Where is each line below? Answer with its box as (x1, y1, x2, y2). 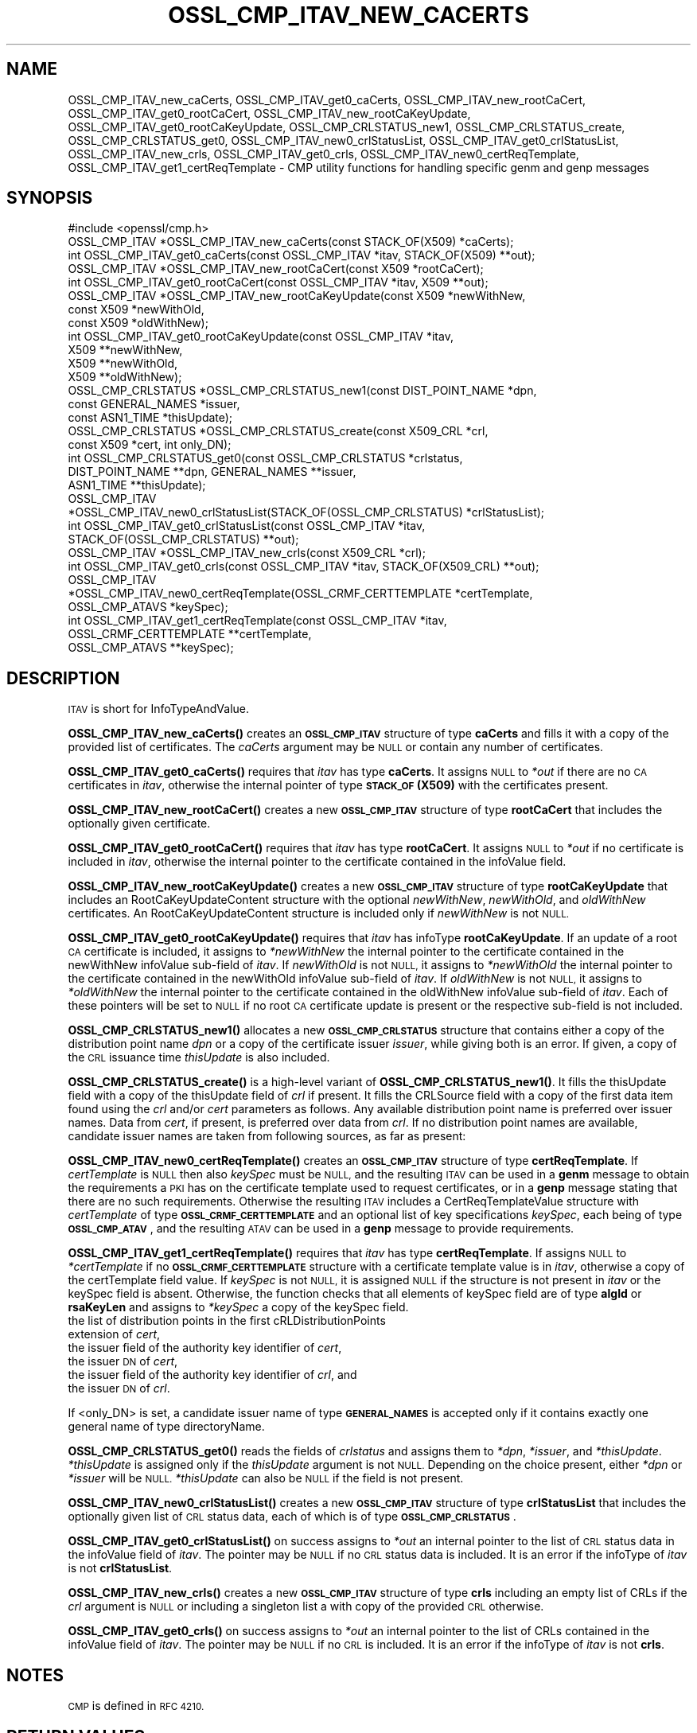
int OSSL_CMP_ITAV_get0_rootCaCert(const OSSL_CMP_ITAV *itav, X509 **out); (68, 275, 489, 290)
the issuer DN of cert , (68, 1354, 178, 1369)
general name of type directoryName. (68, 1420, 265, 1434)
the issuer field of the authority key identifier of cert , (68, 1341, 342, 1355)
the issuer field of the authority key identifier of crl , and (68, 1368, 357, 1382)
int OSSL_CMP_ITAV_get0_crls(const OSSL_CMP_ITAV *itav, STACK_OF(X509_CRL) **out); (68, 559, 539, 574)
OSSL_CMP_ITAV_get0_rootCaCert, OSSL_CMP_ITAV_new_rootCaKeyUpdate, (68, 106, 471, 120)
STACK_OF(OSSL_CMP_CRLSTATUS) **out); (68, 532, 299, 547)
